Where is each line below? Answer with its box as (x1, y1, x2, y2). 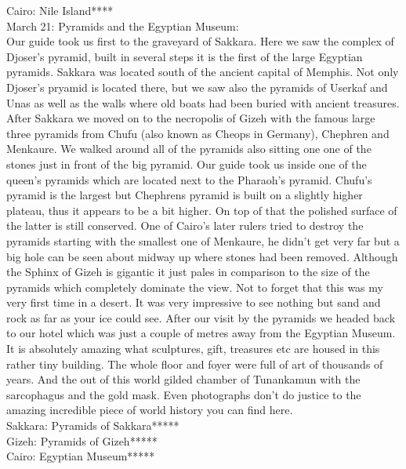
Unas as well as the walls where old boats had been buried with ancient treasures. (6, 94, 400, 111)
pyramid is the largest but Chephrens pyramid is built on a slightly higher (6, 187, 363, 203)
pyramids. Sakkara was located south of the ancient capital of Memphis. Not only (6, 64, 399, 80)
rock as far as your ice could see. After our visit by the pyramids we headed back (6, 309, 396, 325)
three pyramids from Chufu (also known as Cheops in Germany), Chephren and (6, 125, 390, 141)
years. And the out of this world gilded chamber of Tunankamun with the (6, 371, 361, 387)
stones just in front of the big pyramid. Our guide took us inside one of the (6, 155, 367, 172)
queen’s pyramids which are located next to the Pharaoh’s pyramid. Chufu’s (6, 171, 372, 187)
